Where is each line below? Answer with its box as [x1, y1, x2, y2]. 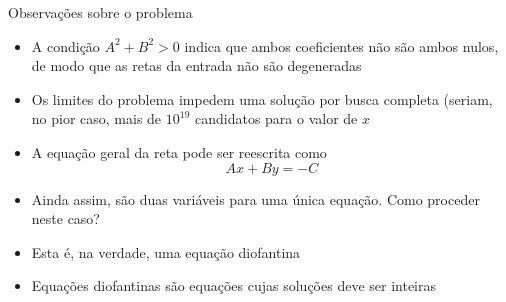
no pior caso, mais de [31, 108, 162, 129]
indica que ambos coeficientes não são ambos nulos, [184, 35, 499, 56]
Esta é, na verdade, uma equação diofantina [31, 241, 301, 262]
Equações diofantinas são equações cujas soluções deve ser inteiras [31, 275, 436, 296]
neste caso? [31, 208, 100, 229]
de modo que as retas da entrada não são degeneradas [31, 55, 362, 76]
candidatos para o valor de [194, 108, 358, 129]
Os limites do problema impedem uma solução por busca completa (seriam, [31, 88, 493, 109]
